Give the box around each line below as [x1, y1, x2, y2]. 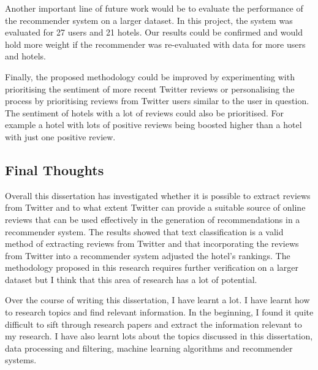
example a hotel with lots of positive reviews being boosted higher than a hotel [5, 118, 302, 131]
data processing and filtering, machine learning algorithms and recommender [5, 341, 293, 354]
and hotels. [5, 50, 46, 62]
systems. [5, 353, 37, 366]
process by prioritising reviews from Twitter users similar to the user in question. [5, 94, 309, 107]
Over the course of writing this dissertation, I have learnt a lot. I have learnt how [5, 293, 310, 306]
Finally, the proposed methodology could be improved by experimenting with [5, 70, 295, 83]
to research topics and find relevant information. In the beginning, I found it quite [5, 306, 314, 319]
